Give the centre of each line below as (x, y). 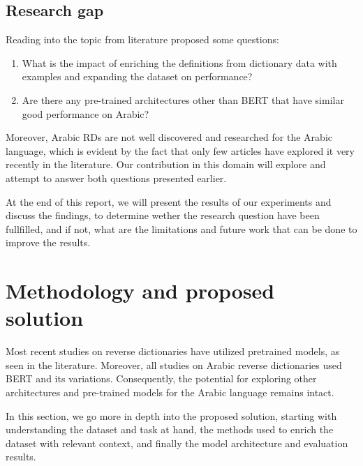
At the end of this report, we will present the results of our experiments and (169, 201)
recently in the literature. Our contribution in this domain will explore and (166, 164)
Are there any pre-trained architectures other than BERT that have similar (183, 99)
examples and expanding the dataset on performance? (137, 76)
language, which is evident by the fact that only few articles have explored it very (180, 150)
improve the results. (48, 242)
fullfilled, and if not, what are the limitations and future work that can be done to (181, 228)
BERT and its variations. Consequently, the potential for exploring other (161, 378)
